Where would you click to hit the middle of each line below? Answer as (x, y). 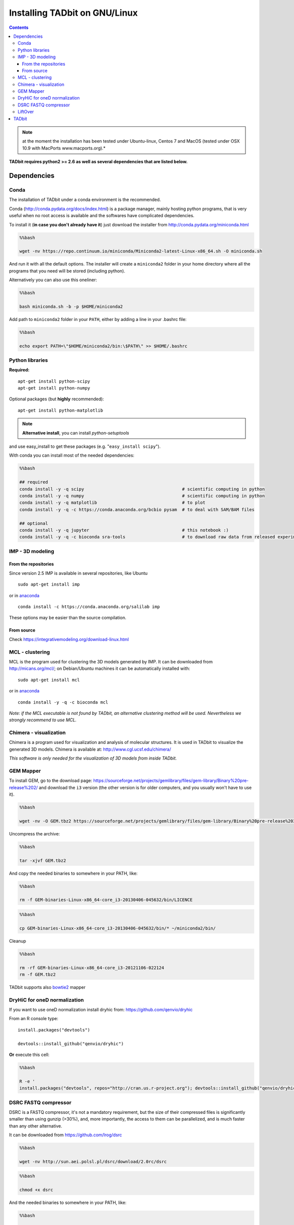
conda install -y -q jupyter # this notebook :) (124, 530)
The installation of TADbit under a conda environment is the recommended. (85, 200)
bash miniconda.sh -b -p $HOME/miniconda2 (71, 306)
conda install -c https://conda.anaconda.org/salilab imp (89, 607)
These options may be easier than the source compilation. (68, 618)
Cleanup (18, 941)
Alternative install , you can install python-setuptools (76, 433)
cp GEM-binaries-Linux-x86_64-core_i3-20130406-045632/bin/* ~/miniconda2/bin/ (118, 928)
